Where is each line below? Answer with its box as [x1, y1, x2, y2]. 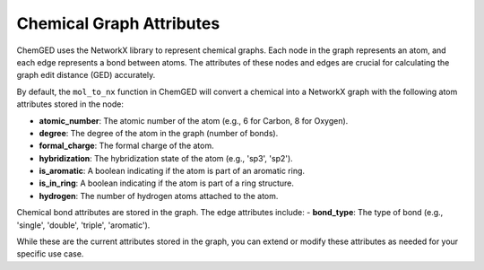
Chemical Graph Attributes [16, 13, 220, 33]
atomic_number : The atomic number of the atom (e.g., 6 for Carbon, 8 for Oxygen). [39, 115, 349, 126]
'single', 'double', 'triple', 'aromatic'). [16, 220, 151, 231]
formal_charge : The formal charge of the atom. [39, 140, 214, 152]
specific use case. [16, 248, 84, 259]
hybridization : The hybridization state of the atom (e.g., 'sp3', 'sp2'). [39, 152, 293, 163]
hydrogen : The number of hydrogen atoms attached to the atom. [39, 190, 279, 201]
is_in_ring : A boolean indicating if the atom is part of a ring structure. [39, 178, 295, 188]
